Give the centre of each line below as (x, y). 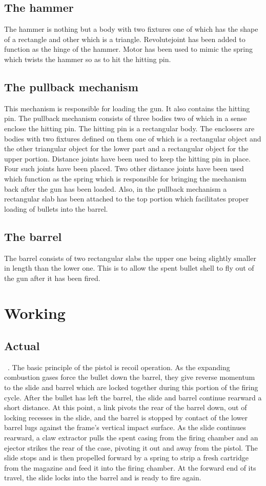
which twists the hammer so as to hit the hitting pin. (88, 59)
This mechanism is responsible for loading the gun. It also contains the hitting (127, 108)
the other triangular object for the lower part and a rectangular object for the (126, 148)
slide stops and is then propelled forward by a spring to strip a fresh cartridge (126, 458)
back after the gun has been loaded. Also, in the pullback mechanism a (116, 188)
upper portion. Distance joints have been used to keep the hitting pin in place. (127, 158)
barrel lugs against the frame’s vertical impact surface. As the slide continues (125, 427)
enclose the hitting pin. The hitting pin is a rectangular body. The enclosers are (129, 128)
